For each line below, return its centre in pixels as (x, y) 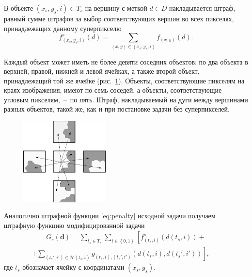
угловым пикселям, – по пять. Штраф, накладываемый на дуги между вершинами (126, 99)
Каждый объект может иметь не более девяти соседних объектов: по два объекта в (126, 61)
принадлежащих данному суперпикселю (63, 28)
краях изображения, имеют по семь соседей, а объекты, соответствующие (113, 90)
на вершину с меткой (116, 8)
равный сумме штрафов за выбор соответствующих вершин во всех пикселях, (119, 18)
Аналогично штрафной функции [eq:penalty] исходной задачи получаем (110, 216)
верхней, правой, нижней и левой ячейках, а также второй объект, (102, 71)
